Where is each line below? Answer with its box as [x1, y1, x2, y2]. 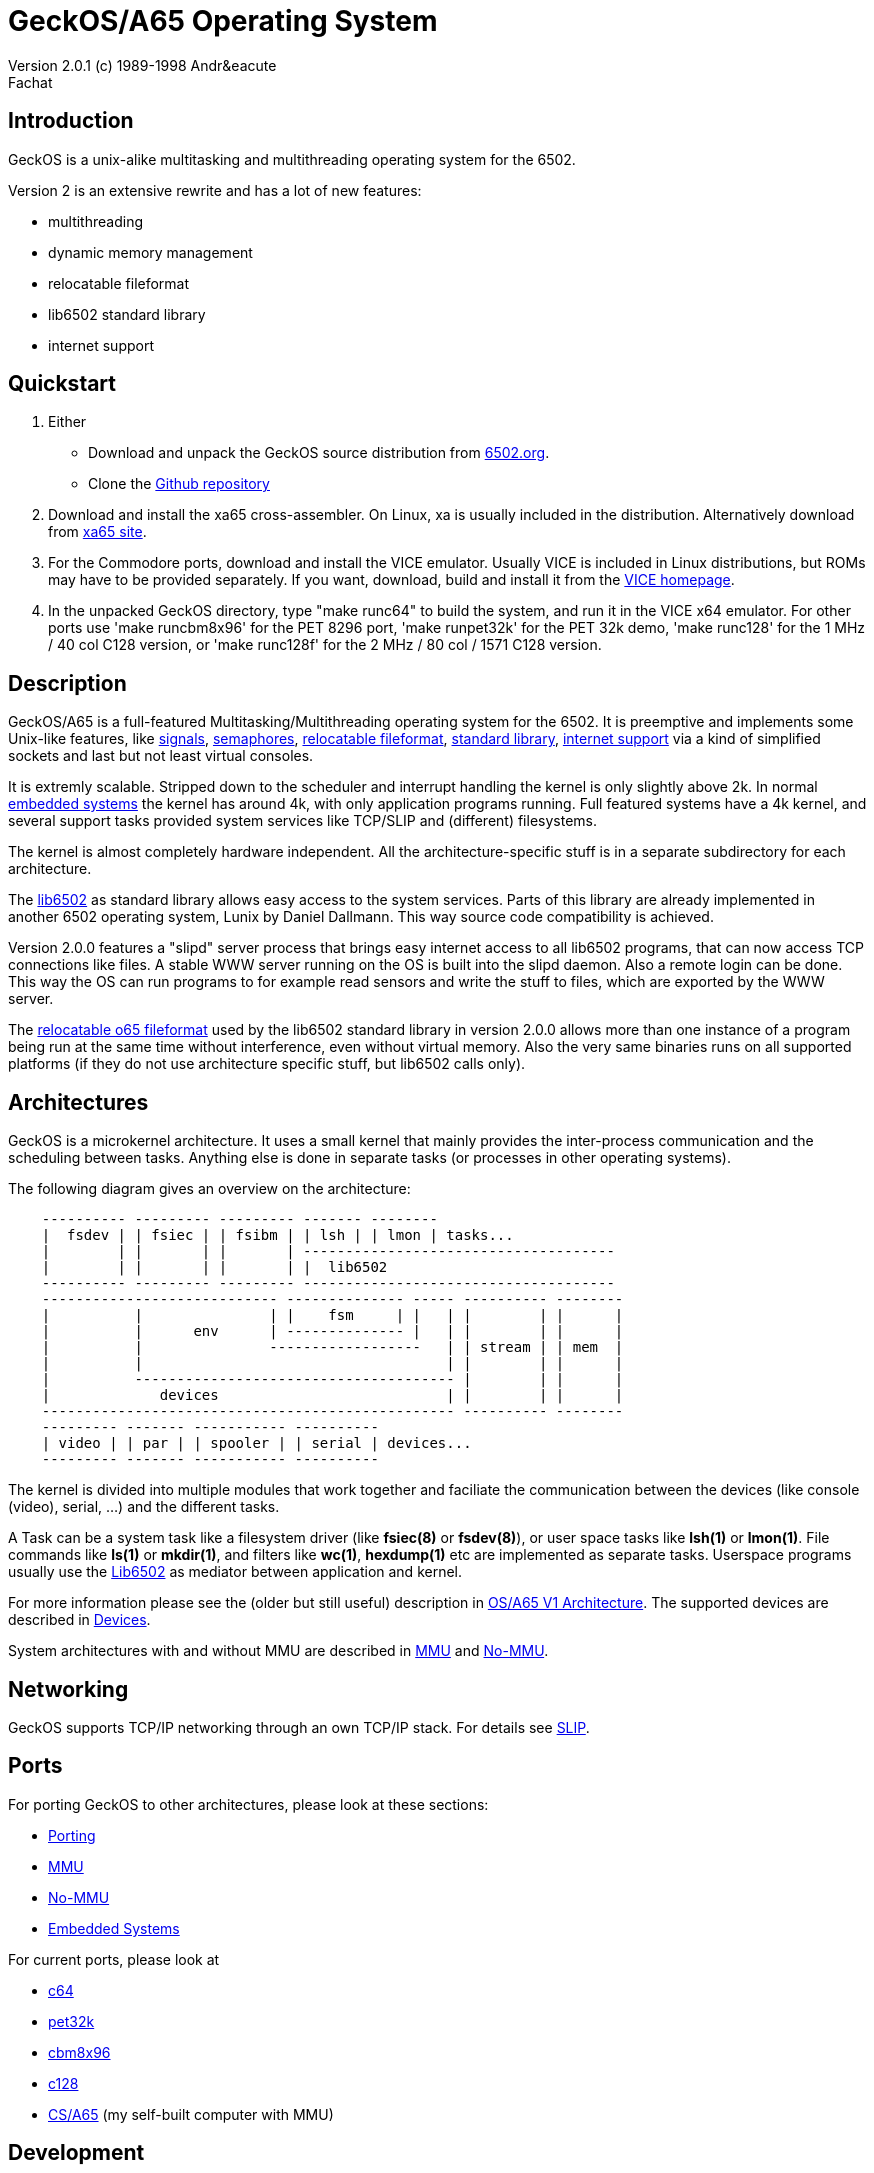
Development [8, 2140, 145, 2166]
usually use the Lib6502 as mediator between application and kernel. [8, 1563, 463, 1581]
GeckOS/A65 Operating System [8, 4, 438, 38]
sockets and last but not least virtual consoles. [8, 747, 314, 765]
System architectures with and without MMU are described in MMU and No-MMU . [8, 1642, 549, 1660]
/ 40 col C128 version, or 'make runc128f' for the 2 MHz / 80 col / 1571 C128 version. [48, 636, 602, 654]
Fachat [8, 73, 53, 91]
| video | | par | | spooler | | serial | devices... [41, 1435, 472, 1452]
